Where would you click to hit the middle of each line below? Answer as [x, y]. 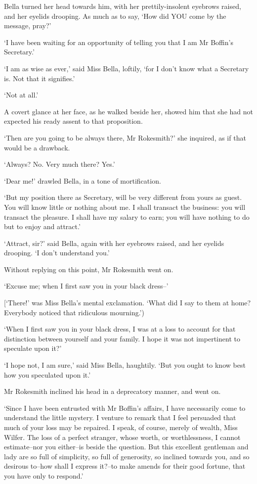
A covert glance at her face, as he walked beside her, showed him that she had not [128, 111]
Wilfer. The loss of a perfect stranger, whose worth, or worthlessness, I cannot [122, 437]
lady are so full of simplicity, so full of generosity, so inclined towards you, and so [127, 456]
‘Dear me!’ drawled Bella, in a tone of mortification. [83, 180]
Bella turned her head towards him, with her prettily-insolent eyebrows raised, [123, 6]
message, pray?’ [28, 25]
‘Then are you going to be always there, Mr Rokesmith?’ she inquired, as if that [125, 137]
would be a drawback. [37, 147]
